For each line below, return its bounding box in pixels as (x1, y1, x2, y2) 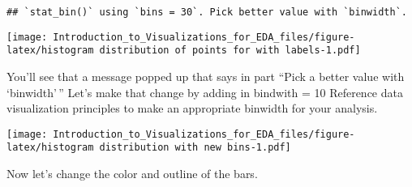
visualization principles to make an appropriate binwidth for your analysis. (6, 100, 378, 117)
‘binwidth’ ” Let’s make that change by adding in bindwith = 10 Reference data (6, 83, 403, 100)
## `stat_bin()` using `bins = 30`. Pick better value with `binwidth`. (6, 6, 407, 18)
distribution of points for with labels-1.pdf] (99, 45, 361, 57)
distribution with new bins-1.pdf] (99, 142, 291, 154)
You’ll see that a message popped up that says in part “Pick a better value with (6, 67, 405, 84)
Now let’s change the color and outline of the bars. (6, 165, 258, 182)
